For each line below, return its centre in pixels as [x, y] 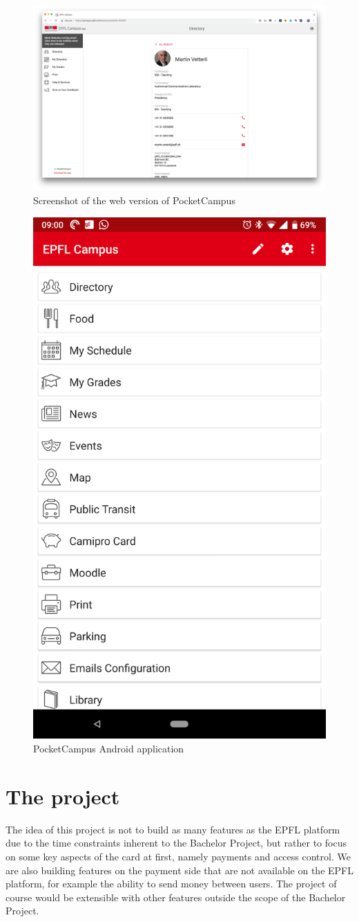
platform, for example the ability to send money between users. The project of [171, 884]
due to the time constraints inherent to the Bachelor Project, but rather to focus [176, 843]
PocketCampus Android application [109, 749]
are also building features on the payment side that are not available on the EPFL [179, 870]
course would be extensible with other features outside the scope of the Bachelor [176, 897]
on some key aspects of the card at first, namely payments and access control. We [178, 856]
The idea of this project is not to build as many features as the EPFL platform [173, 829]
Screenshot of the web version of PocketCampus [134, 200]
